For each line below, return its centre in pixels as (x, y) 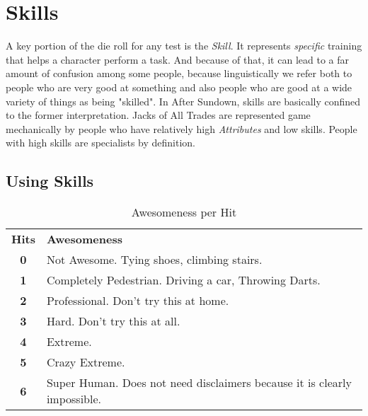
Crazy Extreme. (86, 362)
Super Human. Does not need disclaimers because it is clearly (199, 383)
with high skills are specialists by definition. (101, 143)
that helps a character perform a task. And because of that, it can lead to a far (177, 59)
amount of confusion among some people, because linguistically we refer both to (179, 73)
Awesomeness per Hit (184, 212)
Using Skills (50, 181)
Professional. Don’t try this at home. (138, 301)
